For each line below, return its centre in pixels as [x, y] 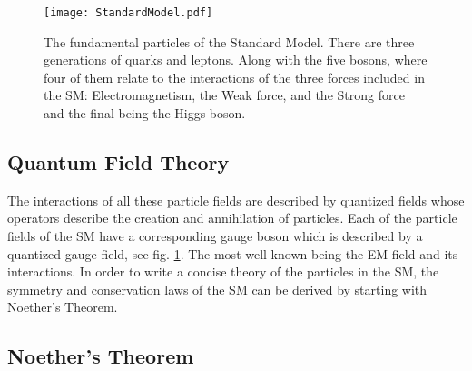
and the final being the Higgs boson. [145, 113]
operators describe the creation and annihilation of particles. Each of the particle [232, 218]
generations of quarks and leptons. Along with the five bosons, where [236, 60]
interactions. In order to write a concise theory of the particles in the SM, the [223, 271]
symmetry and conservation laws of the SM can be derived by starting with [217, 289]
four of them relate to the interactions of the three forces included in [234, 77]
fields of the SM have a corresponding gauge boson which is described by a [215, 236]
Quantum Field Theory [118, 162]
